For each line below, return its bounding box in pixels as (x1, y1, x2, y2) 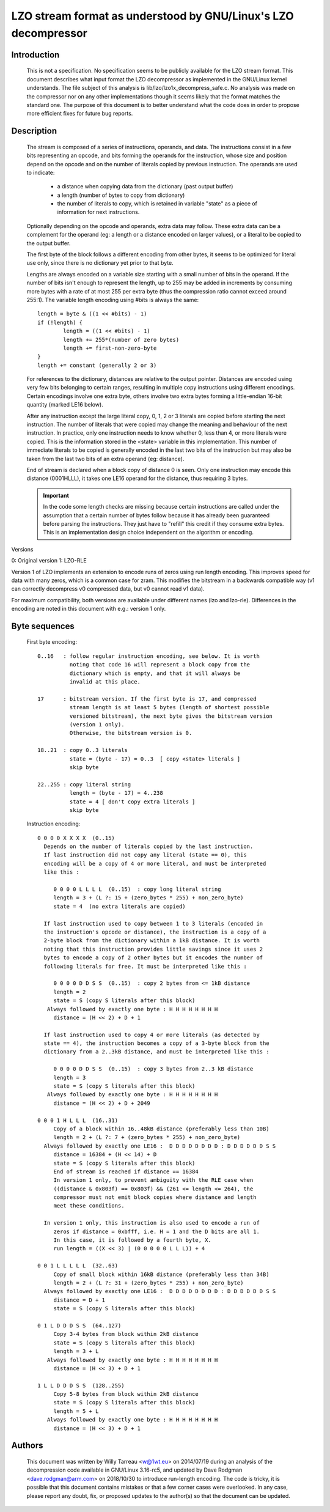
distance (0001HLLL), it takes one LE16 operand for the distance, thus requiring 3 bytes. (26, 474, 248, 482)
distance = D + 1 (53, 1296, 106, 1304)
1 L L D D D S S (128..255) (37, 1382, 125, 1389)
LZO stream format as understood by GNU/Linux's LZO (11, 9, 295, 23)
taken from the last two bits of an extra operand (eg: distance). (26, 455, 185, 462)
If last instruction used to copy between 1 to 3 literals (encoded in (43, 920, 263, 927)
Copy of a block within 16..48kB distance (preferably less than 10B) (53, 1125, 269, 1132)
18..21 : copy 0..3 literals (37, 747, 128, 754)
